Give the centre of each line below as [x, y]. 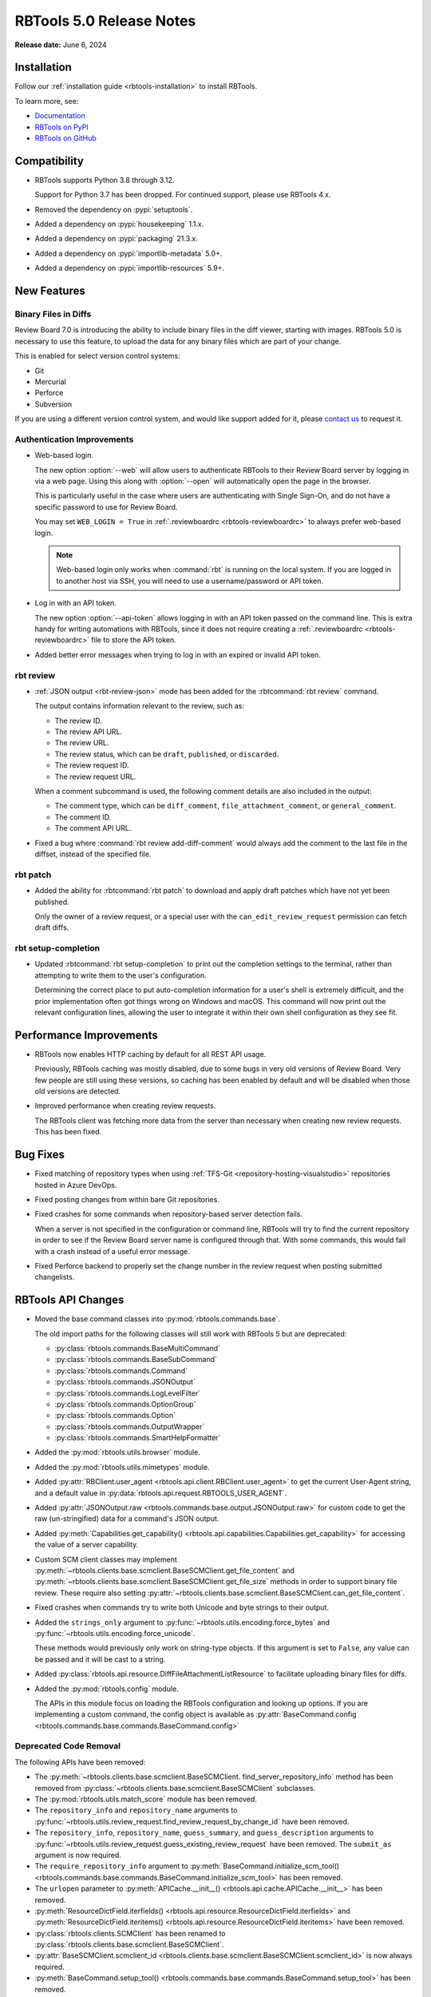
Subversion [53, 404]
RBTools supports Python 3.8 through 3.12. [105, 180]
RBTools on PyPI [62, 127]
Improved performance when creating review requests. [125, 1106]
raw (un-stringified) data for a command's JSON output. [127, 1519]
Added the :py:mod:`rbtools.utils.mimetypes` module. [123, 1467]
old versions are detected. [78, 1091]
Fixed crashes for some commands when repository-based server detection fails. [169, 1214]
